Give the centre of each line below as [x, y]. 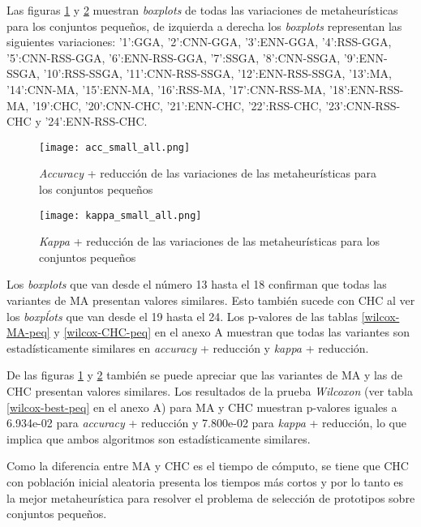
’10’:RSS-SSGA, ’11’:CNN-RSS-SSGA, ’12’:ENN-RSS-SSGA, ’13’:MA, [217, 73]
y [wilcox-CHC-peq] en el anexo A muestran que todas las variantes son [232, 332]
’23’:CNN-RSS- [363, 105]
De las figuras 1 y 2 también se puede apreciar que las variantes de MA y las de [205, 375]
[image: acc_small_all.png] [115, 147]
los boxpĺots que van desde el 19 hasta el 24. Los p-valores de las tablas [182, 316]
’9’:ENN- [365, 57]
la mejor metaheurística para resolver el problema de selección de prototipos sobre [211, 497]
